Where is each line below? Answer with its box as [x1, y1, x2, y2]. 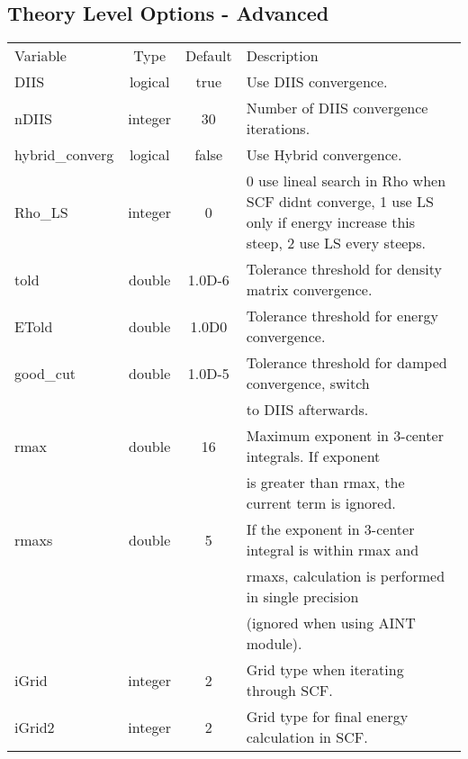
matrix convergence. [246, 279, 373, 301]
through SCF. [246, 680, 333, 701]
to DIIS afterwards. [246, 399, 369, 420]
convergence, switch [246, 373, 370, 394]
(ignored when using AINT [246, 612, 416, 634]
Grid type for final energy [246, 706, 409, 727]
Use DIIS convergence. [246, 71, 388, 93]
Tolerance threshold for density [246, 258, 442, 280]
